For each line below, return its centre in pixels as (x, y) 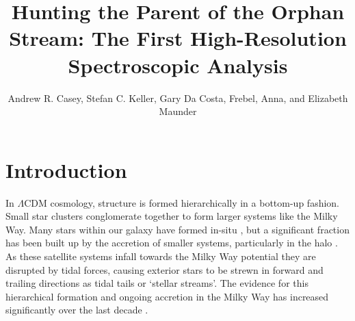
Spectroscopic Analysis (178, 65)
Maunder (178, 111)
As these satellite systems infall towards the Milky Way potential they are (161, 256)
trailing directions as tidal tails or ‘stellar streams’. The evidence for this (157, 283)
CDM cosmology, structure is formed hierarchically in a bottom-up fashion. (182, 202)
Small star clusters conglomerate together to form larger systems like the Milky (172, 216)
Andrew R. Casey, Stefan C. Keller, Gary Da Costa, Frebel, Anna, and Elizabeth (178, 98)
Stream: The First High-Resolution (178, 38)
